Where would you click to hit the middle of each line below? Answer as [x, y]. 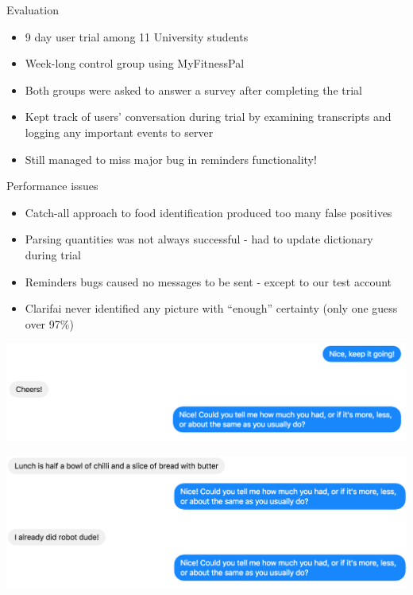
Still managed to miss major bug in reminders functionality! [171, 159]
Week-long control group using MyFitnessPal [135, 63]
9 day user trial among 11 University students [137, 36]
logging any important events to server [119, 132]
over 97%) [49, 323]
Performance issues [52, 186]
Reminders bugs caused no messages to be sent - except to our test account [208, 281]
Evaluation [33, 10]
